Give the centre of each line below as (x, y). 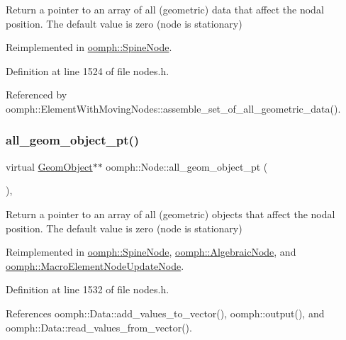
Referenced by (37, 95)
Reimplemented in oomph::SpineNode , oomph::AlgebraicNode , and (151, 252)
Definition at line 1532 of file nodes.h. (88, 289)
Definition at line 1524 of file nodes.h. (88, 70)
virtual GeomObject (49, 166)
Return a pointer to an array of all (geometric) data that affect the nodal (165, 9)
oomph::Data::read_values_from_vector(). (99, 327)
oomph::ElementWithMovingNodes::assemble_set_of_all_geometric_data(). (173, 108)
